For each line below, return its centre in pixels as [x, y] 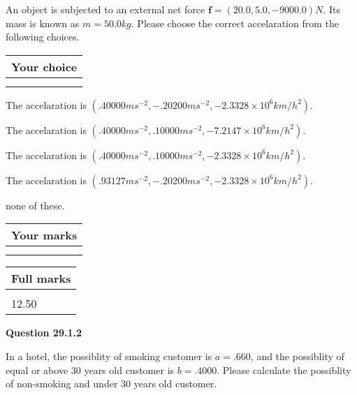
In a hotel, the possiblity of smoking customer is [109, 356]
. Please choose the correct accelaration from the [235, 23]
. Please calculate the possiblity [284, 370]
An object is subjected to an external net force [105, 9]
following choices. [43, 37]
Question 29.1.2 [44, 333]
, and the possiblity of [297, 356]
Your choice [44, 66]
